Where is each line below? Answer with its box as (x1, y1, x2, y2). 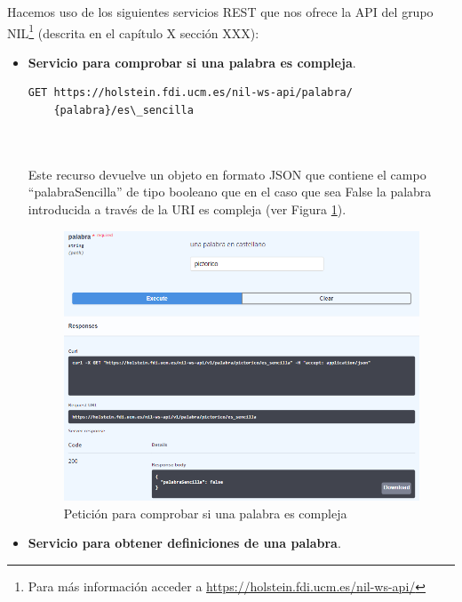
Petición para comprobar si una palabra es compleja (63, 503, 347, 522)
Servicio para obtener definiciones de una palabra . (28, 534, 341, 552)
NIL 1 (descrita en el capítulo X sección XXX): (7, 20, 259, 42)
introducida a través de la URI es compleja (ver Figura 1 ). (28, 200, 346, 218)
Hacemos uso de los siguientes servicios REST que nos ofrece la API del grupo (7, 3, 434, 20)
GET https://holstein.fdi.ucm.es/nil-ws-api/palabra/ (28, 86, 353, 100)
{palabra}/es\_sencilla (53, 104, 194, 117)
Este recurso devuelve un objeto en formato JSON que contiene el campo (28, 165, 426, 183)
